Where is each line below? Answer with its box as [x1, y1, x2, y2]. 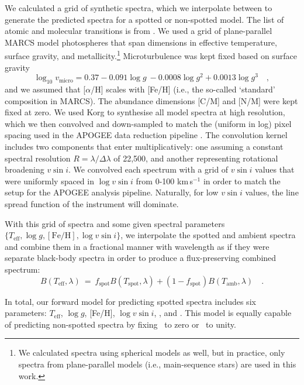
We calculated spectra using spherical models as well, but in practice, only [18, 346, 285, 359]
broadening [5, 163, 44, 176]
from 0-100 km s [136, 174, 193, 187]
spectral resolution [5, 152, 71, 164]
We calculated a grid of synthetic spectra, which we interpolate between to [5, 2, 272, 13]
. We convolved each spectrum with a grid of [68, 163, 229, 176]
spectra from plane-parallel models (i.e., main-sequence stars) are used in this [18, 357, 296, 370]
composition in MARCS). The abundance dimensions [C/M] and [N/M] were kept [5, 94, 298, 106]
